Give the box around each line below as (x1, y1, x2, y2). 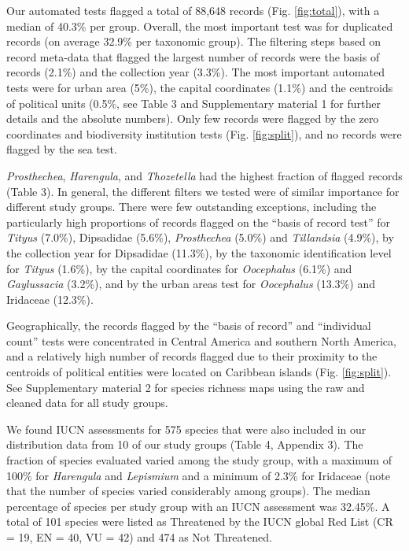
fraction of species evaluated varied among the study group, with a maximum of (6, 452, 392, 468)
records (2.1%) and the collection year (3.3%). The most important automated (6, 64, 385, 80)
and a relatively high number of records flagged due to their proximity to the (6, 348, 378, 364)
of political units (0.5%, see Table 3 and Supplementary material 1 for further (6, 94, 381, 111)
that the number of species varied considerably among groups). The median (6, 483, 370, 499)
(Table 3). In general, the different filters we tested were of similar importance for (6, 183, 400, 199)
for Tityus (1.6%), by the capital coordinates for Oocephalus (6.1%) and (6, 260, 352, 276)
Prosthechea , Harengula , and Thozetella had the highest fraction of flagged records (6, 167, 403, 183)
